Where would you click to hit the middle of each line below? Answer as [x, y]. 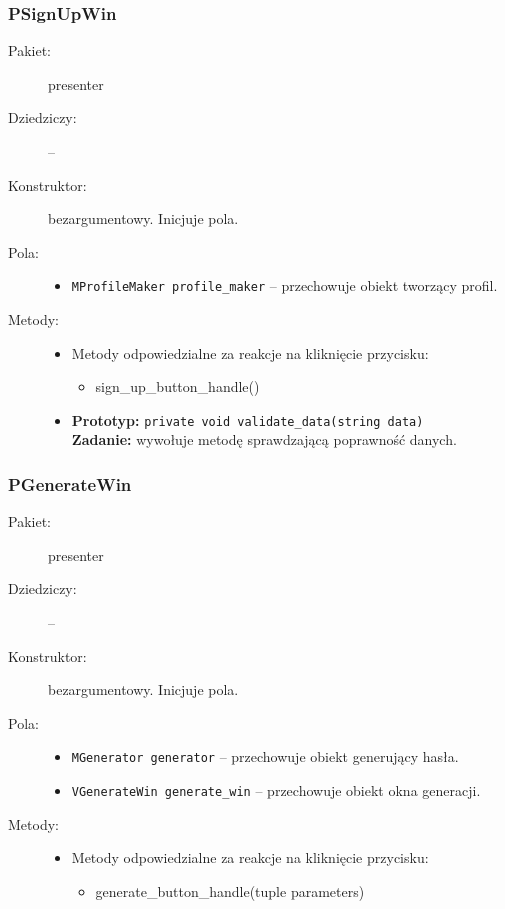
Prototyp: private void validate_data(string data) [247, 419]
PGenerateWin [70, 483]
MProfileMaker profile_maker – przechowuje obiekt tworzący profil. [284, 285]
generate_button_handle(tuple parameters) [230, 890]
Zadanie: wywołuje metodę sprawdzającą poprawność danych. [264, 439]
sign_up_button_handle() [177, 386]
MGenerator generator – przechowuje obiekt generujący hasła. [265, 756]
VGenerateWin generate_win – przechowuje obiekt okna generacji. [276, 790]
